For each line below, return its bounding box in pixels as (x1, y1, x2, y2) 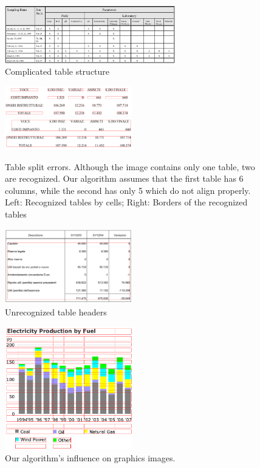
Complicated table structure (5, 65, 110, 78)
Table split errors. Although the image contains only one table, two (5, 160, 255, 173)
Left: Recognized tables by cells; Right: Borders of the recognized (5, 196, 248, 208)
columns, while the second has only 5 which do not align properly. (5, 184, 251, 196)
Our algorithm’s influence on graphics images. (5, 451, 176, 464)
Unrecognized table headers (5, 305, 107, 318)
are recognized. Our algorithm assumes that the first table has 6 (5, 172, 244, 185)
